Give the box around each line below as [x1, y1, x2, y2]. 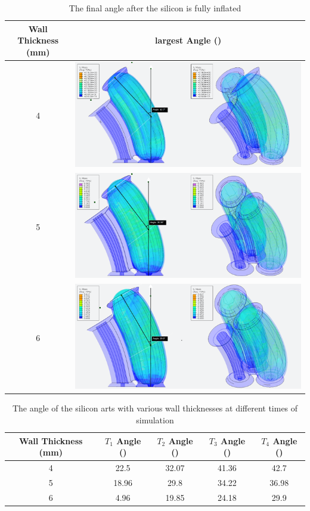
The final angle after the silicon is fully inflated [69, 2, 241, 14]
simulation [136, 414, 174, 426]
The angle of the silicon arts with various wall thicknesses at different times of [12, 402, 298, 414]
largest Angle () [155, 34, 222, 47]
